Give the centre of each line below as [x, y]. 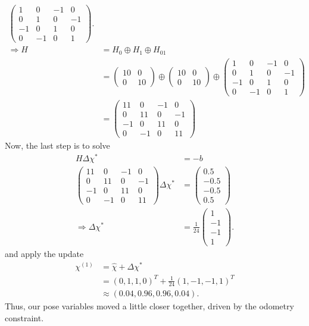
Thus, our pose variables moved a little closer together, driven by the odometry [149, 306]
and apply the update [44, 254]
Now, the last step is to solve [57, 145]
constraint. [24, 317]
